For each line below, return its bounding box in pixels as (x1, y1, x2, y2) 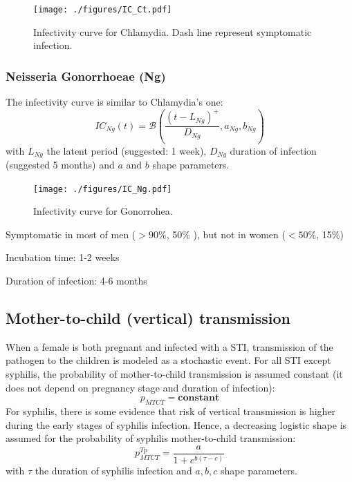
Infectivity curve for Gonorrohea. (33, 204, 173, 218)
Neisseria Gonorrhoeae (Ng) (6, 67, 166, 84)
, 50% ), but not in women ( (166, 226, 286, 241)
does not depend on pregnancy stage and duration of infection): (6, 380, 275, 394)
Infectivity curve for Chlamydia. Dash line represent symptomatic (33, 24, 312, 39)
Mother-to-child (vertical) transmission (6, 307, 290, 329)
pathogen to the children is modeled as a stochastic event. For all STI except (6, 353, 331, 367)
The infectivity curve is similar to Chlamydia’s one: (6, 95, 223, 109)
